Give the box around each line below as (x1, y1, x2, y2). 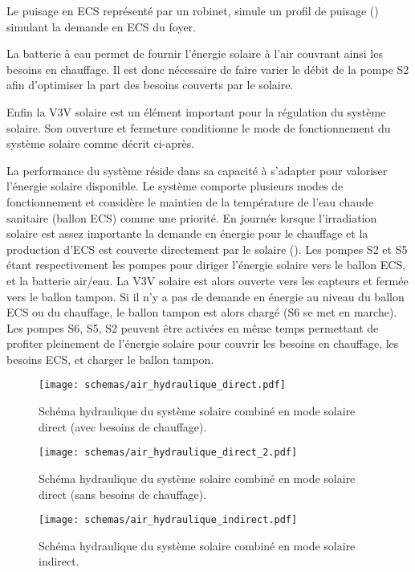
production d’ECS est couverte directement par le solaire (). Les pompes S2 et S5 (6, 240, 408, 257)
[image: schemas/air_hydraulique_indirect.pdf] (39, 514, 298, 526)
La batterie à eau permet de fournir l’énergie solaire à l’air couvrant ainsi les (6, 45, 383, 62)
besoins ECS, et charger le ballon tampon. (6, 350, 214, 367)
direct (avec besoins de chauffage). (39, 418, 207, 435)
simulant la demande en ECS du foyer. (6, 18, 196, 35)
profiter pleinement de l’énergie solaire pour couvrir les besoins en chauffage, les (6, 335, 399, 352)
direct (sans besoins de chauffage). (39, 485, 207, 502)
